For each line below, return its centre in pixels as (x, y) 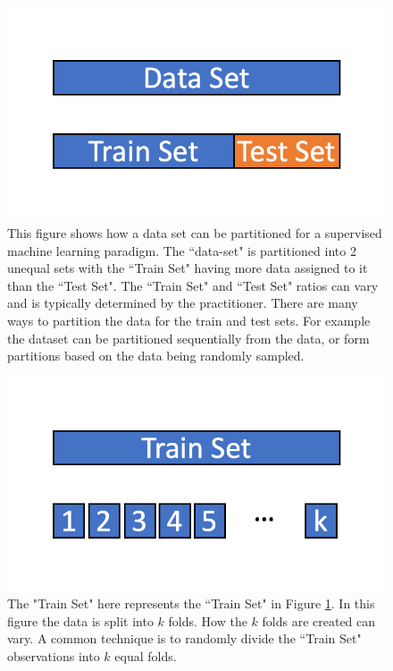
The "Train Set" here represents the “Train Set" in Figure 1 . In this (191, 603)
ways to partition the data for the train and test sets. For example (189, 321)
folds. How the (208, 620)
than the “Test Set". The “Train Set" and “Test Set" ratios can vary (193, 285)
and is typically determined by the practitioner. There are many (183, 303)
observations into (54, 655)
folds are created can (319, 620)
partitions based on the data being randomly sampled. (156, 356)
